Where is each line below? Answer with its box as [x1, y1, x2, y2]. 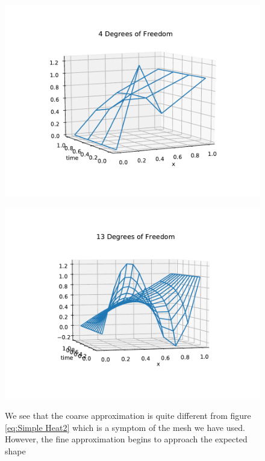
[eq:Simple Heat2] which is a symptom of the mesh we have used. [5, 421, 245, 433]
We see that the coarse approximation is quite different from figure [5, 409, 251, 422]
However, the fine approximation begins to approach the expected [5, 433, 248, 445]
